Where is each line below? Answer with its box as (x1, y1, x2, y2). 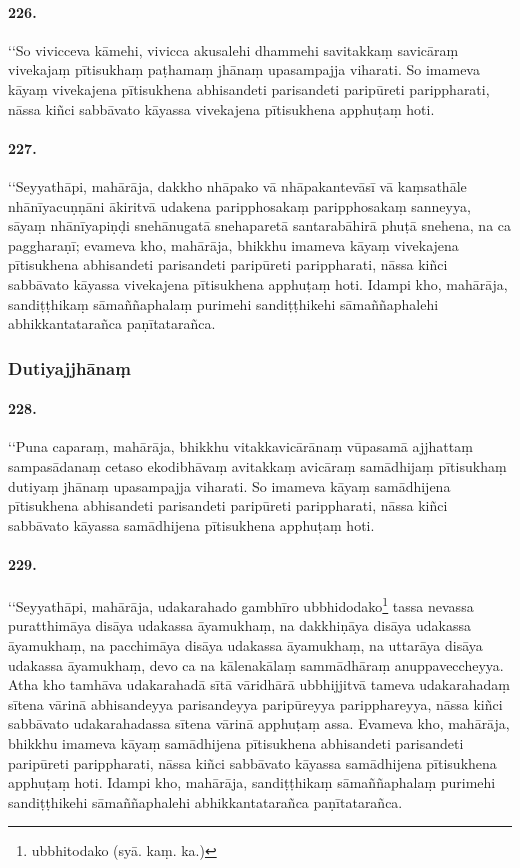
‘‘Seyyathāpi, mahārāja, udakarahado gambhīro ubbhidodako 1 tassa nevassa (8, 593, 474, 616)
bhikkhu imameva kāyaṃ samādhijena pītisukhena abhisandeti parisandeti (8, 732, 464, 753)
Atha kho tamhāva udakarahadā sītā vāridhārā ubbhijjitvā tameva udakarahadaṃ (8, 674, 510, 695)
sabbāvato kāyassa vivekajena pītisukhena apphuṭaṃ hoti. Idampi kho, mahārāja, (8, 273, 508, 294)
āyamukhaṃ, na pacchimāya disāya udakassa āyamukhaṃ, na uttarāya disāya (8, 634, 483, 655)
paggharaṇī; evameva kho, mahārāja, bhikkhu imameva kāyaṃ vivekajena (8, 234, 459, 255)
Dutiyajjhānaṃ (8, 355, 131, 380)
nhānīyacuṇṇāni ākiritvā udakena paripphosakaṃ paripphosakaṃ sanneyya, (8, 195, 471, 216)
